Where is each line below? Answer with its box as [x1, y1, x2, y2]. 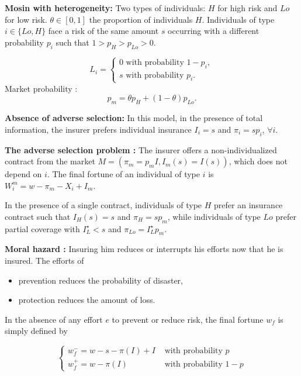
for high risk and [217, 2, 278, 13]
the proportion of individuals [89, 13, 193, 25]
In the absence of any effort [5, 313, 103, 325]
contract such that [5, 210, 71, 222]
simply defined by [5, 325, 68, 337]
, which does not [229, 155, 288, 167]
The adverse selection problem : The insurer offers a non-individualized [5, 143, 277, 156]
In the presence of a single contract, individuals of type [5, 199, 202, 211]
